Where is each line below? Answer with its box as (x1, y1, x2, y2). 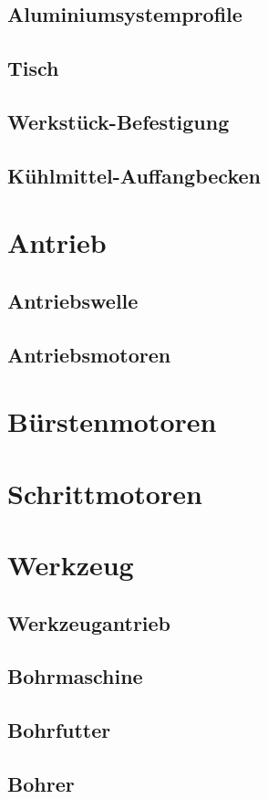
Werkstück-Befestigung (7, 107, 230, 135)
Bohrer (7, 769, 75, 797)
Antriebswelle (7, 286, 139, 314)
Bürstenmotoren (7, 403, 217, 440)
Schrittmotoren (7, 474, 202, 511)
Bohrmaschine (7, 662, 143, 690)
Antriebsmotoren (7, 340, 171, 368)
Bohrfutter (7, 716, 111, 744)
